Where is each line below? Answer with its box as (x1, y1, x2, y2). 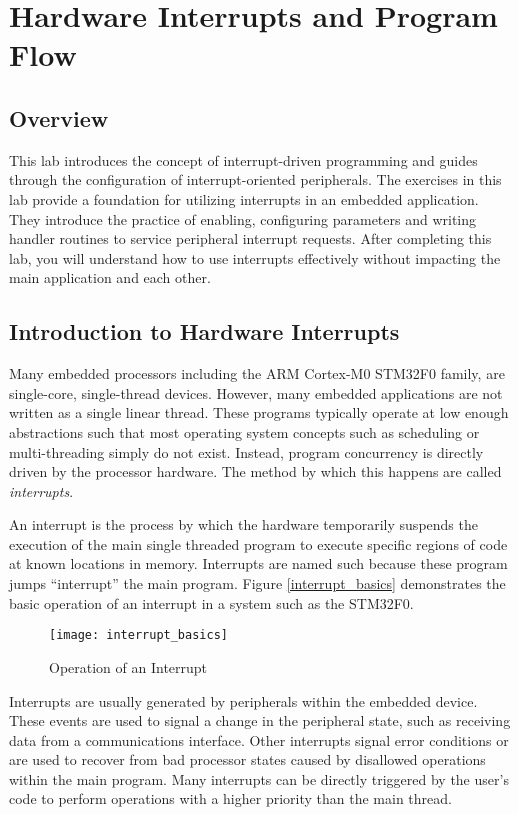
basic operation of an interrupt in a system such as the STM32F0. (9, 592, 414, 613)
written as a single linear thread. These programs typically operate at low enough (9, 402, 509, 423)
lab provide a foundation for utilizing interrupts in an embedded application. (9, 188, 479, 209)
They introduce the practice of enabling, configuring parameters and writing (9, 208, 477, 229)
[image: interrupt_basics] (49, 628, 228, 643)
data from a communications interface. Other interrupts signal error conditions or (9, 729, 509, 750)
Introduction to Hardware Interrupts (9, 316, 400, 347)
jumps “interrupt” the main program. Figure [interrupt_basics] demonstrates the (9, 573, 506, 594)
